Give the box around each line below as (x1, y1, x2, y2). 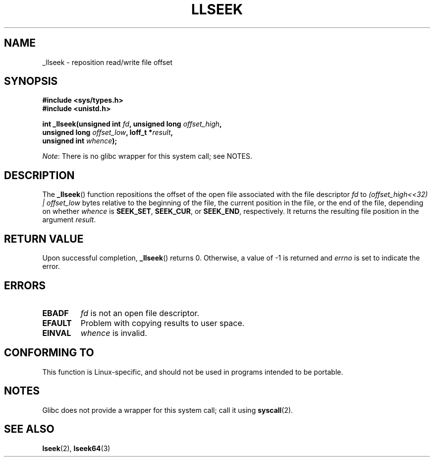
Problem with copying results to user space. (80, 318, 245, 328)
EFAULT (42, 318, 72, 328)
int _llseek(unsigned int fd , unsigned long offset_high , (42, 120, 222, 129)
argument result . (42, 215, 96, 224)
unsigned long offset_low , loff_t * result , (42, 128, 173, 137)
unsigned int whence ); (42, 136, 117, 145)
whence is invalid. (80, 328, 147, 338)
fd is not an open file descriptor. (80, 308, 200, 318)
